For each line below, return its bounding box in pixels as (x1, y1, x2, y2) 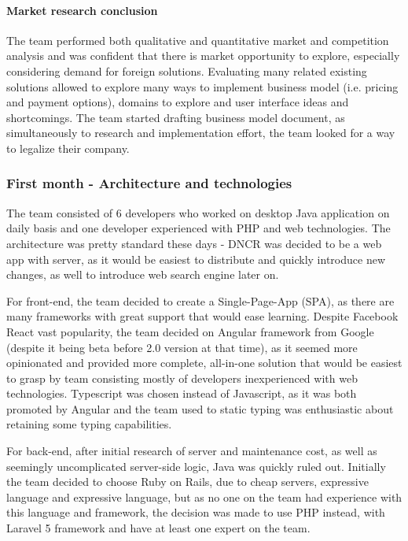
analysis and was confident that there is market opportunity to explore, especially (6, 47, 400, 64)
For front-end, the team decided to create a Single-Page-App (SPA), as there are (6, 292, 395, 309)
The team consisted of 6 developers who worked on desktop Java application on (6, 204, 390, 220)
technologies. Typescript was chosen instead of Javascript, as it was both (6, 385, 357, 402)
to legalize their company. (6, 139, 130, 156)
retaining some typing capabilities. (6, 416, 172, 432)
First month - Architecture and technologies (6, 173, 292, 193)
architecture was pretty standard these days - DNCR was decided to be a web (6, 235, 382, 251)
